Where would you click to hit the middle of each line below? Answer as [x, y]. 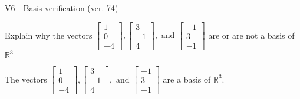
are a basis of [187, 79]
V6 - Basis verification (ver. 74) [62, 8]
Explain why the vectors [49, 35]
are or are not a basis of [251, 35]
